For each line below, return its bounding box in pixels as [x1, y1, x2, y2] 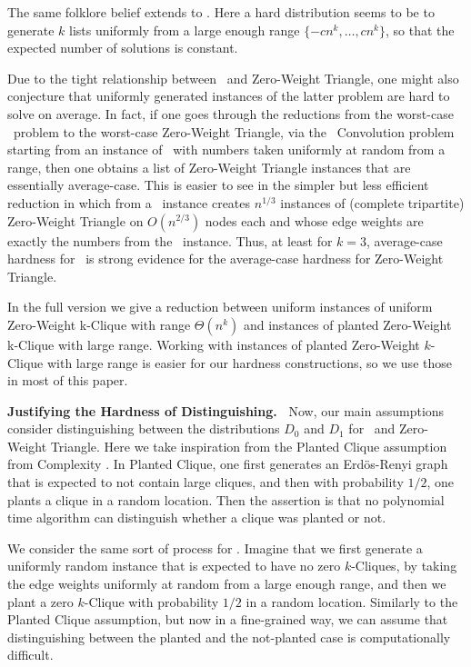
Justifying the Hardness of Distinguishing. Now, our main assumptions [7, 401, 445, 420]
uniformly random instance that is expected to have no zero [7, 556, 341, 575]
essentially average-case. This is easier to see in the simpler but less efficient [7, 175, 429, 194]
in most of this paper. [7, 371, 128, 390]
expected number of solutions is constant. [7, 38, 238, 57]
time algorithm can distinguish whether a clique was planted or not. [7, 508, 386, 527]
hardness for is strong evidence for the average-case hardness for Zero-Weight [7, 249, 444, 268]
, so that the [385, 20, 455, 39]
